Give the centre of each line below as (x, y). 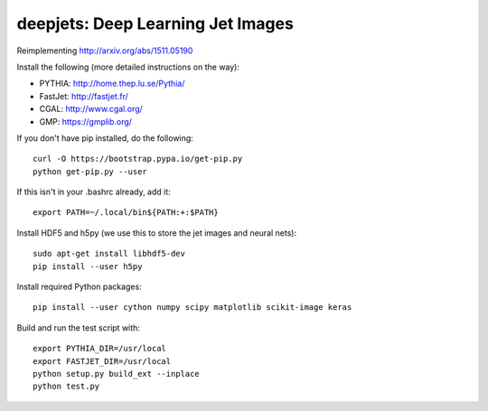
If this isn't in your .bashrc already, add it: (94, 192)
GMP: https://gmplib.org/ (86, 121)
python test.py (66, 387)
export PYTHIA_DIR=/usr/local (100, 349)
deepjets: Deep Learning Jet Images (155, 23)
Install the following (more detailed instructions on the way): (128, 67)
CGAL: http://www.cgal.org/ (91, 109)
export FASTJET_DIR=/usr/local (102, 361)
